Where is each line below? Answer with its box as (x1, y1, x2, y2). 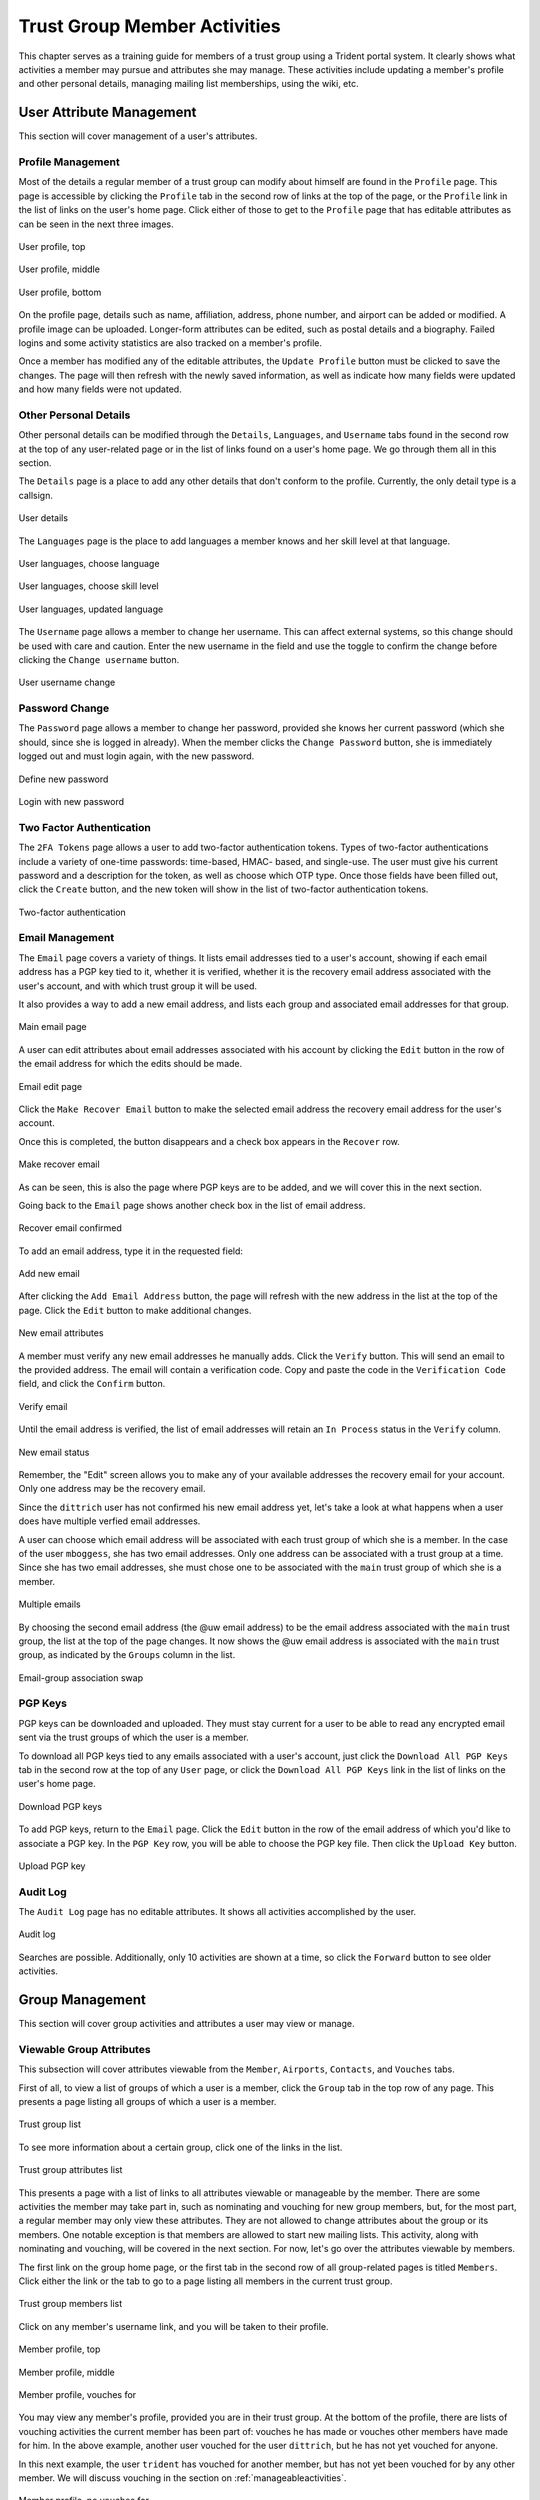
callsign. (18, 489, 54, 501)
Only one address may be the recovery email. (18, 1483, 206, 1495)
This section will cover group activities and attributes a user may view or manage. (18, 2018, 355, 2030)
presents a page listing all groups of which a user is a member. (18, 2096, 277, 2108)
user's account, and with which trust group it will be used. (18, 980, 258, 992)
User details (18, 512, 69, 524)
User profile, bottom (18, 286, 102, 298)
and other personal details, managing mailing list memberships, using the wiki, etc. (18, 78, 359, 90)
